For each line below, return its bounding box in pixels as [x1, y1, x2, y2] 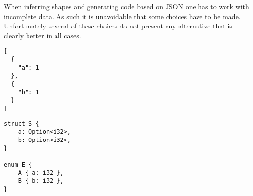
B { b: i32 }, [18, 177, 64, 185]
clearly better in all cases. [4, 30, 81, 40]
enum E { [4, 161, 32, 168]
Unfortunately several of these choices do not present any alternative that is [4, 21, 232, 31]
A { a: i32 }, [18, 169, 64, 176]
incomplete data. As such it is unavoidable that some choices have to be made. [4, 11, 241, 21]
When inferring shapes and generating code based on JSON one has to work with [4, 1, 249, 11]
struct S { [4, 120, 39, 127]
